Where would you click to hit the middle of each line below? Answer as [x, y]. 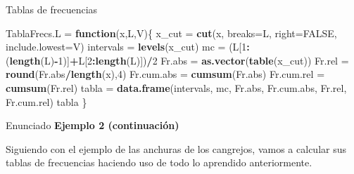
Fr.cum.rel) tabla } [46, 101]
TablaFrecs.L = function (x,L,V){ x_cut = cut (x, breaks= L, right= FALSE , [171, 33]
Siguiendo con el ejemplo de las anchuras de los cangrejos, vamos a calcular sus [176, 148]
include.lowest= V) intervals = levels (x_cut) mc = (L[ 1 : [128, 47]
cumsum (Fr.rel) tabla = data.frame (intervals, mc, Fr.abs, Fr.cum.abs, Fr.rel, [176, 87]
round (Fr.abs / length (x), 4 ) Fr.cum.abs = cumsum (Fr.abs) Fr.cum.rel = [165, 74]
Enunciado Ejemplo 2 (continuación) [93, 125]
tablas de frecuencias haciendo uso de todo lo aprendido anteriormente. [159, 162]
